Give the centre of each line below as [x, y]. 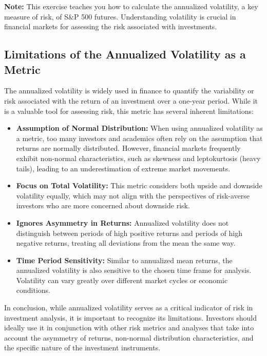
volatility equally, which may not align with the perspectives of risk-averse [133, 195]
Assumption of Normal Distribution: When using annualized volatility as [139, 128]
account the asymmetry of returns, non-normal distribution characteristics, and [129, 337]
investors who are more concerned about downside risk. [103, 205]
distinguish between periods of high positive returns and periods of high [129, 233]
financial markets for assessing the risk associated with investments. [111, 26]
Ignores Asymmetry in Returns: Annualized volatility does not [122, 222]
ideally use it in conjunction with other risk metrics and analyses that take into [129, 328]
